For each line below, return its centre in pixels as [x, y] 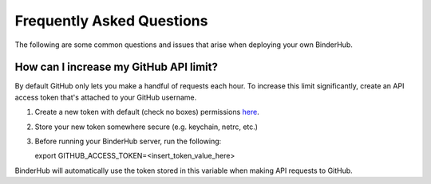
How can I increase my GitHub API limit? [117, 67]
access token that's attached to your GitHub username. [106, 97]
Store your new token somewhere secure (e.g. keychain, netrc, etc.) [146, 127]
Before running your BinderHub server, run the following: [128, 141]
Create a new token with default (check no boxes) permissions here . [147, 112]
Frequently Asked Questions [111, 21]
